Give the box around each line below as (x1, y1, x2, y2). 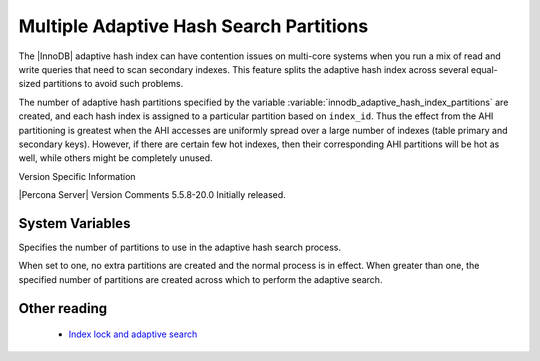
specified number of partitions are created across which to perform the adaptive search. (18, 273, 383, 285)
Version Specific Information (18, 170, 136, 182)
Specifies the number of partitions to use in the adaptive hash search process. (18, 241, 342, 253)
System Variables (18, 215, 131, 232)
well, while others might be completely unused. (18, 152, 214, 164)
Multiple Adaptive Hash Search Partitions (18, 15, 369, 37)
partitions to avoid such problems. (42, 78, 184, 90)
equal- (470, 63, 499, 75)
